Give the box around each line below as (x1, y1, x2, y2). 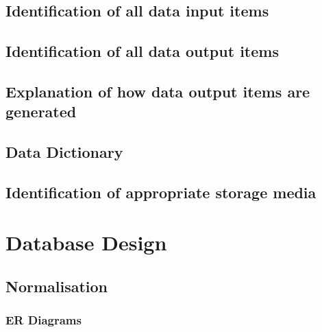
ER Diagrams (5, 311, 82, 329)
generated (5, 101, 77, 122)
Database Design (5, 228, 167, 257)
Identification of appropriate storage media (5, 181, 317, 202)
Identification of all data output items (5, 40, 279, 62)
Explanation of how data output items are (5, 80, 310, 102)
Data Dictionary (5, 141, 123, 163)
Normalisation (5, 276, 108, 297)
